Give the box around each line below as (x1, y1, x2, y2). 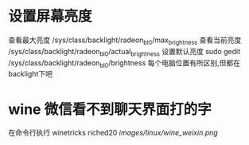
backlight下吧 (8, 69, 53, 79)
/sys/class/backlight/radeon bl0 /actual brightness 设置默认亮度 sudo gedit (8, 46, 241, 58)
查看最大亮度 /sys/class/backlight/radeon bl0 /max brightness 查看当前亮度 (8, 35, 242, 46)
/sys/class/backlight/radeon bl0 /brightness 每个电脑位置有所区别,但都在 (8, 57, 241, 69)
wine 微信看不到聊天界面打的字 (8, 100, 212, 118)
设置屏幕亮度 (8, 7, 93, 25)
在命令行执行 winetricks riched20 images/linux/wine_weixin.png (8, 128, 219, 138)
